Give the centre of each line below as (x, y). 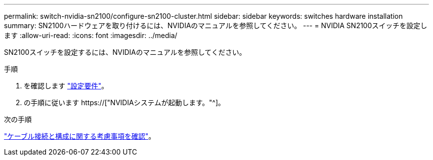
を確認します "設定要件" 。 (66, 86)
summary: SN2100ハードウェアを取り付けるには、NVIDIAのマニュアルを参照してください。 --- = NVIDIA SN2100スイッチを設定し (216, 25)
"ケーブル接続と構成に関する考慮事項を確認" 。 (80, 136)
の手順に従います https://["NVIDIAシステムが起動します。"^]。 (124, 102)
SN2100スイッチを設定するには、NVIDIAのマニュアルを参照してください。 (125, 52)
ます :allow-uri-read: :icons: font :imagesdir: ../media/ (91, 35)
